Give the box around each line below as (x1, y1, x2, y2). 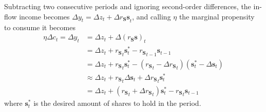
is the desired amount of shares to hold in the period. (33, 98, 201, 108)
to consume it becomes (4, 21, 75, 32)
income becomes (19, 11, 70, 21)
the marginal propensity (179, 11, 255, 21)
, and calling (132, 11, 171, 21)
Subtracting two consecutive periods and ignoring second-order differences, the (4, 1, 251, 11)
